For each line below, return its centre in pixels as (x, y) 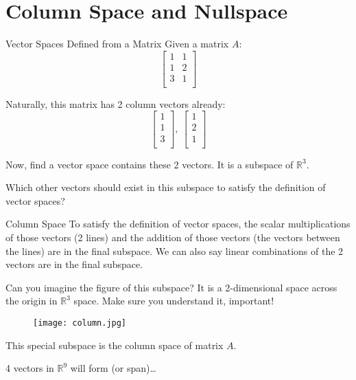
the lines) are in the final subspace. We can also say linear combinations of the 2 (175, 250)
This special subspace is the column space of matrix (115, 345)
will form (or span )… (113, 368)
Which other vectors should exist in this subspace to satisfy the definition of (166, 187)
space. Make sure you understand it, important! (174, 301)
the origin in (32, 301)
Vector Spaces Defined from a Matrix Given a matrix (117, 44)
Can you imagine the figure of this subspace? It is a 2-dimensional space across (171, 287)
